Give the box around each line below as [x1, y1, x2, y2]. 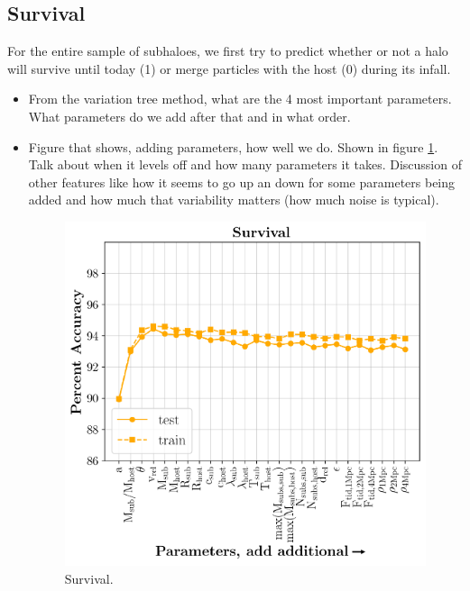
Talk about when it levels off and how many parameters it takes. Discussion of [28, 155, 462, 174]
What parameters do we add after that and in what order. [28, 106, 351, 125]
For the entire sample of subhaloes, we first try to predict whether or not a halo [7, 41, 448, 60]
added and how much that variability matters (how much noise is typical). [28, 190, 439, 209]
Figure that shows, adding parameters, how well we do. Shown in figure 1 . [28, 137, 438, 156]
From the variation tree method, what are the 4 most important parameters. [28, 89, 452, 108]
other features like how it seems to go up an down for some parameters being [28, 172, 456, 191]
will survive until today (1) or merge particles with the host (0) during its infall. [7, 59, 451, 77]
